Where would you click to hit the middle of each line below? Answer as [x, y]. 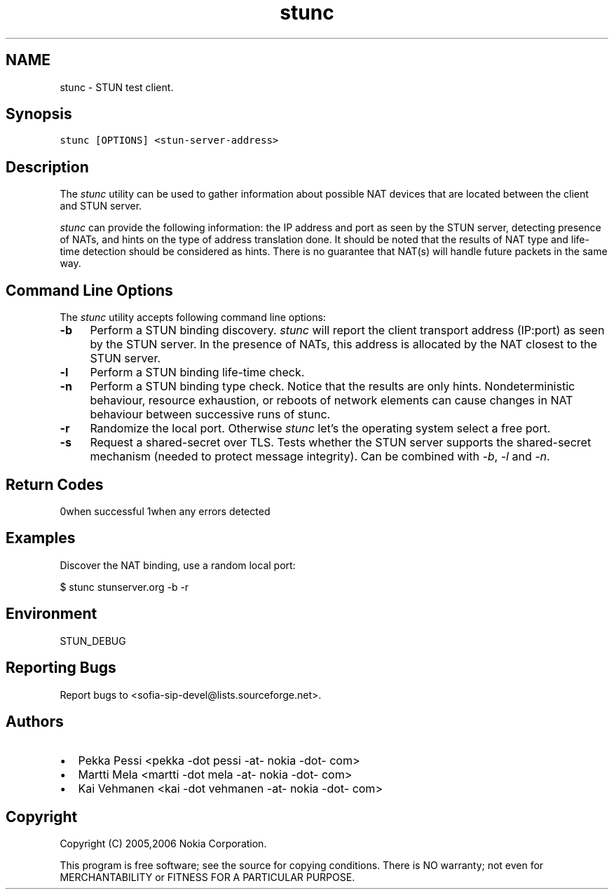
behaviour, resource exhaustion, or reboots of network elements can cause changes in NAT [332, 401]
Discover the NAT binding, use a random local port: [178, 565]
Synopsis [39, 114]
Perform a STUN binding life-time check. [197, 373]
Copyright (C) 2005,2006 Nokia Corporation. [163, 844]
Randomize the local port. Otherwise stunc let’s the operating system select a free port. [320, 429]
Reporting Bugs [61, 668]
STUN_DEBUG [93, 641]
